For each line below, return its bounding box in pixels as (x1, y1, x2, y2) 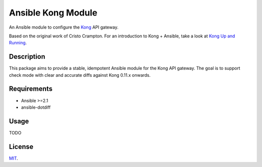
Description (9, 52, 46, 61)
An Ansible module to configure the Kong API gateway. (9, 24, 119, 30)
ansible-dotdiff (21, 104, 51, 110)
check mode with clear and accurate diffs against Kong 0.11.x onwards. (9, 72, 151, 78)
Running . (9, 40, 27, 46)
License (9, 142, 33, 150)
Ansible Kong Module (9, 7, 98, 18)
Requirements (9, 85, 53, 93)
